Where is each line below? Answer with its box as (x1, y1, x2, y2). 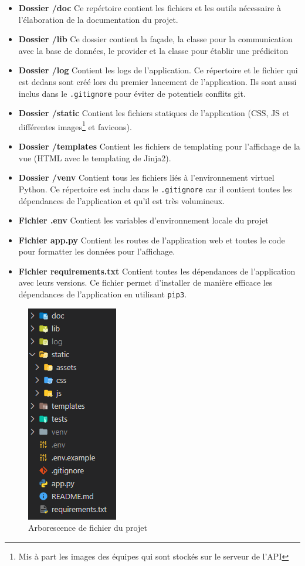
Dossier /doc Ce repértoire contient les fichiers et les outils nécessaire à (18, 2, 281, 13)
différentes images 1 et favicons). (18, 118, 132, 133)
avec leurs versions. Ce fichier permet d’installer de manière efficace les (18, 276, 273, 289)
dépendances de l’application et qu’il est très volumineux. (18, 194, 225, 206)
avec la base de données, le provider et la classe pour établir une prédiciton (18, 44, 289, 56)
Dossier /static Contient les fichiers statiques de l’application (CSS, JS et (18, 107, 290, 119)
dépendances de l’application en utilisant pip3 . (18, 288, 187, 300)
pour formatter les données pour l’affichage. (18, 245, 175, 257)
